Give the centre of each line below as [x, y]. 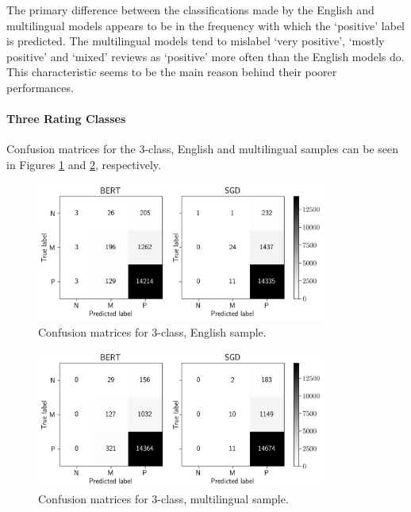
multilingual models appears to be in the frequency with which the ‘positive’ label [206, 25]
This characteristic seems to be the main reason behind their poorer [172, 72]
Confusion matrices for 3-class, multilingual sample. [163, 499]
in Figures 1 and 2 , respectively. [84, 164]
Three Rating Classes [66, 119]
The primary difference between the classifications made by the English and [190, 10]
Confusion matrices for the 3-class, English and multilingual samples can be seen [202, 149]
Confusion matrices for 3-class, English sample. [152, 331]
